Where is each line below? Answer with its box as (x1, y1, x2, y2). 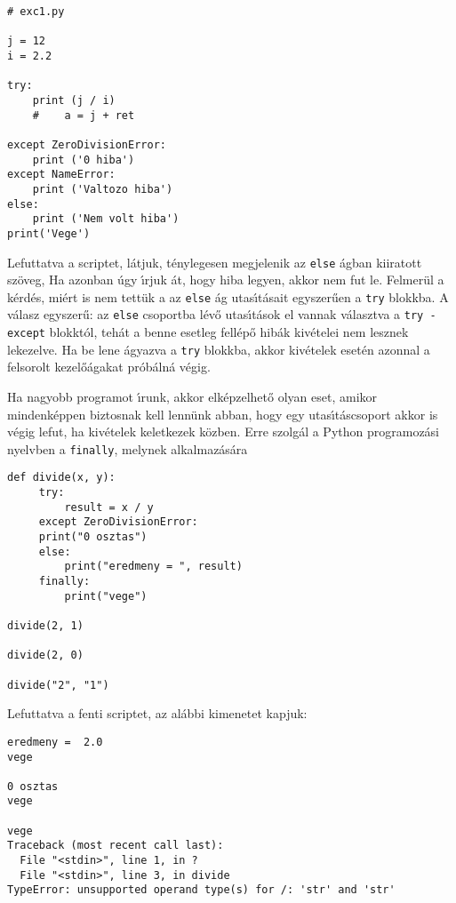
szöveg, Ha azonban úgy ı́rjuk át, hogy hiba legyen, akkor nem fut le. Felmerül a (7, 270, 444, 289)
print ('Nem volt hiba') (32, 212, 180, 226)
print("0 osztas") (38, 531, 148, 544)
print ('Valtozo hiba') (32, 182, 173, 196)
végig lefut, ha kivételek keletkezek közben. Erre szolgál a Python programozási (7, 422, 440, 441)
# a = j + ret (32, 108, 135, 122)
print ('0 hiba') (32, 153, 135, 166)
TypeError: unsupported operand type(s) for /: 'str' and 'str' (7, 883, 396, 897)
